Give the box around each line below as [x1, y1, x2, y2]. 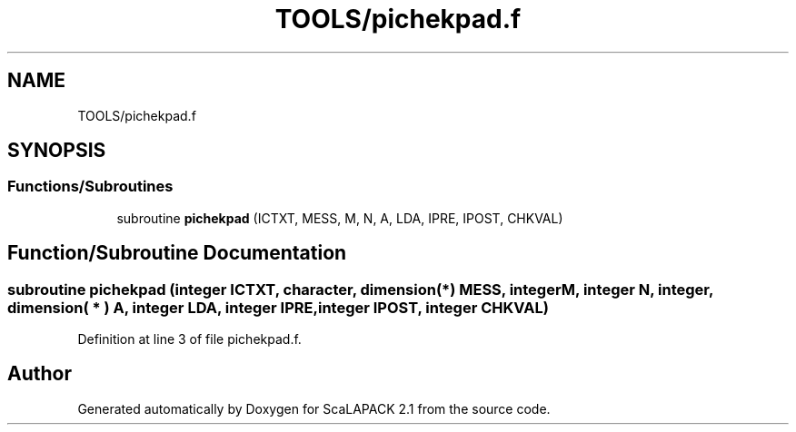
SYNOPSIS [7, 139, 106, 162]
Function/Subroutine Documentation [7, 241, 347, 265]
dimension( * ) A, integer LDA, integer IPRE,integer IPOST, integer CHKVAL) [7, 298, 549, 317]
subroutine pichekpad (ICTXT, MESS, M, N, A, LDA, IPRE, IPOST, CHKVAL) [116, 210, 563, 226]
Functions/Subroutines [7, 177, 174, 196]
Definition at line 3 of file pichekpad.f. [77, 331, 302, 348]
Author [7, 362, 72, 386]
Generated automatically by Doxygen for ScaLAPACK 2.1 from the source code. [77, 400, 551, 417]
